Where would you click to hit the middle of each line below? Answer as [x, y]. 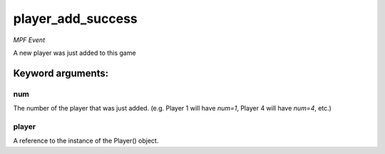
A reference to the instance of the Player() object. [86, 141]
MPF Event [29, 40]
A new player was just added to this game [75, 53]
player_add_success [76, 19]
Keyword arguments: [61, 73]
